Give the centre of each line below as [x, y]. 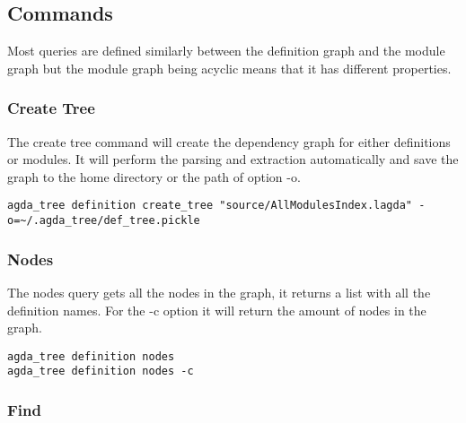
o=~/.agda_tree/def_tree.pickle [104, 221]
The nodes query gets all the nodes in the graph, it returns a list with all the [219, 292]
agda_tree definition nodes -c [101, 371]
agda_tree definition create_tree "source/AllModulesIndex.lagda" [210, 206]
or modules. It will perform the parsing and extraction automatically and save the [233, 159]
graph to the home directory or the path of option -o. [154, 176]
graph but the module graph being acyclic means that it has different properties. [229, 68]
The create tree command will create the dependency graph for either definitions [229, 141]
